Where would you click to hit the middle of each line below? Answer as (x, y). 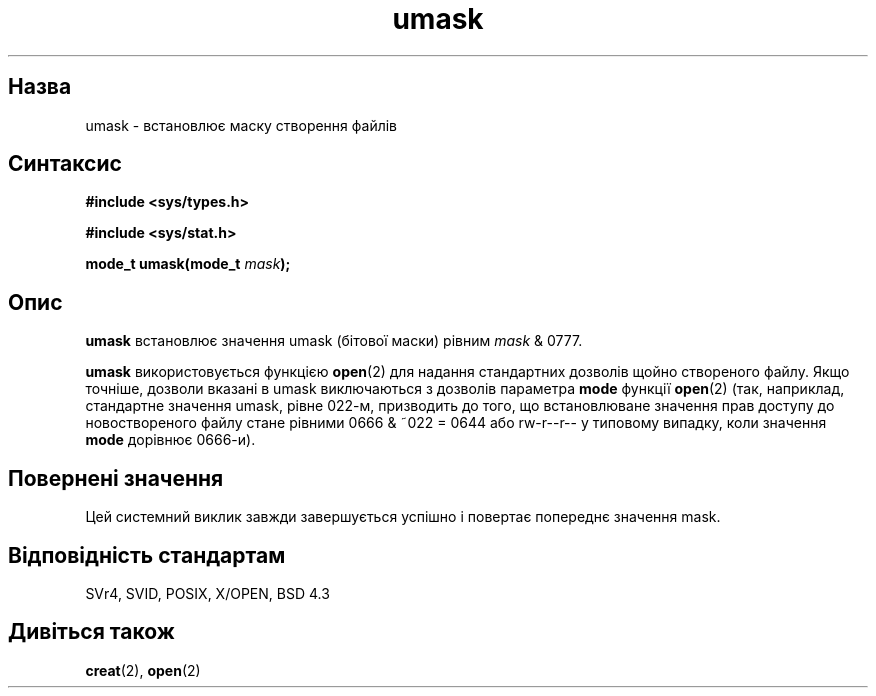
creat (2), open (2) (143, 670)
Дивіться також (91, 632)
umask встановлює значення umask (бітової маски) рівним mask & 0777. (334, 341)
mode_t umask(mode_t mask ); (188, 264)
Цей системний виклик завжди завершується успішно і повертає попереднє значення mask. (403, 517)
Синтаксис (65, 164)
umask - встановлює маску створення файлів (241, 125)
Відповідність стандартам (147, 555)
